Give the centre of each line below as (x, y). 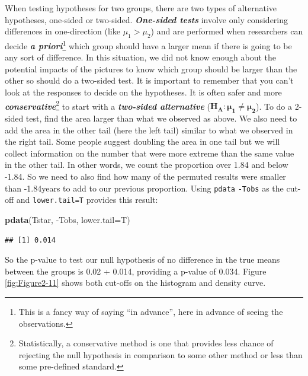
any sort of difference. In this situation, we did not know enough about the (141, 57)
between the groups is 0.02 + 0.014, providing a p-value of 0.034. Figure (136, 271)
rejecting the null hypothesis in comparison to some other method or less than (161, 354)
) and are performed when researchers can (227, 31)
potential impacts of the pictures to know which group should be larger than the (151, 68)
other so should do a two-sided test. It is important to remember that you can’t (149, 80)
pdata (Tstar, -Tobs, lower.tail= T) (68, 219)
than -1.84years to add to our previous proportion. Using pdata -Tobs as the (144, 188)
